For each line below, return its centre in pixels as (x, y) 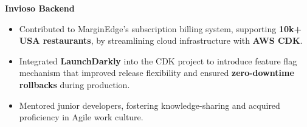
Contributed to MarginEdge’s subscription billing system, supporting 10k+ (160, 28)
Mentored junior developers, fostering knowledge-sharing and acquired (150, 105)
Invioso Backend (40, 8)
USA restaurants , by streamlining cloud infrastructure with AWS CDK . (161, 40)
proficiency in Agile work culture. (81, 117)
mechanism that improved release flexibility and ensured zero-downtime (157, 73)
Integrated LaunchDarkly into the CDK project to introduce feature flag (158, 60)
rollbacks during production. (74, 84)
